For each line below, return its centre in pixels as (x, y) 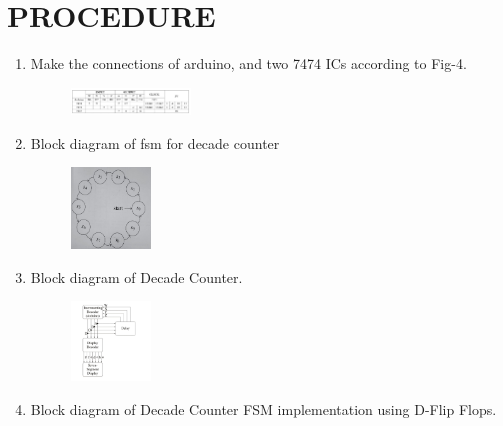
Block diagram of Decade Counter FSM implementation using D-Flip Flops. (263, 408)
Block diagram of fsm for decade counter (155, 142)
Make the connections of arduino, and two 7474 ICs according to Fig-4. (248, 63)
